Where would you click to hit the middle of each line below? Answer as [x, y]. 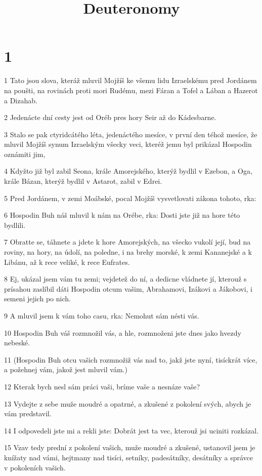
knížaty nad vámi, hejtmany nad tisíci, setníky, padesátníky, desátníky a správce [129, 457]
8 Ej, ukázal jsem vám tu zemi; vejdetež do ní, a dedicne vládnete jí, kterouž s [125, 279]
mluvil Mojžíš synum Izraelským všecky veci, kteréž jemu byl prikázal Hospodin [128, 144]
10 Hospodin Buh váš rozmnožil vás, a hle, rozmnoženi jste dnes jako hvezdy [123, 332]
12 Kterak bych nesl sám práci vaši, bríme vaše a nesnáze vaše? [102, 386]
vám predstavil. [28, 413]
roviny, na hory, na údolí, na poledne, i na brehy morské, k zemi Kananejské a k [128, 252]
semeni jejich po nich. [37, 299]
